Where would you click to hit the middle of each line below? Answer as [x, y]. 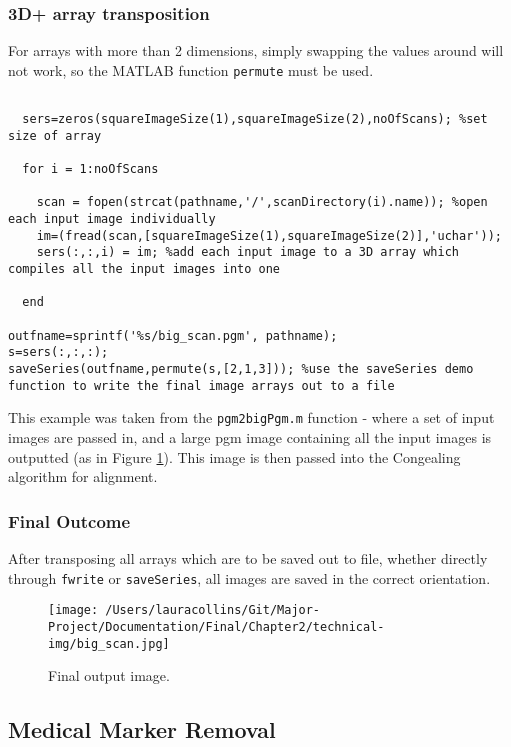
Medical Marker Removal [142, 729]
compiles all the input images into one [144, 269]
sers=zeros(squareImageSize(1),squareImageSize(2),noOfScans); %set [255, 119]
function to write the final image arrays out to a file [201, 385]
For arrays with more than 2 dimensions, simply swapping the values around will [256, 50]
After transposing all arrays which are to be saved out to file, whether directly [248, 557]
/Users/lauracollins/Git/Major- [213, 610]
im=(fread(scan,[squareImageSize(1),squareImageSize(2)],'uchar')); [269, 235]
